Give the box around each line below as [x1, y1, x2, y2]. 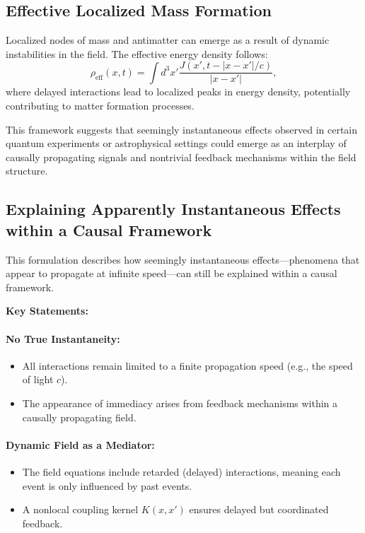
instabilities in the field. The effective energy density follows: [6, 46, 268, 61]
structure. [6, 163, 48, 178]
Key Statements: [6, 303, 88, 318]
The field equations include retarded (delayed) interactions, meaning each [22, 464, 341, 479]
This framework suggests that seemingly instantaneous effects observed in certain [6, 122, 358, 136]
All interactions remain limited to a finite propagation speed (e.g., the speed [22, 358, 353, 373]
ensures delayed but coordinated [189, 502, 329, 517]
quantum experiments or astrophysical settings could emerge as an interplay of [6, 136, 347, 151]
